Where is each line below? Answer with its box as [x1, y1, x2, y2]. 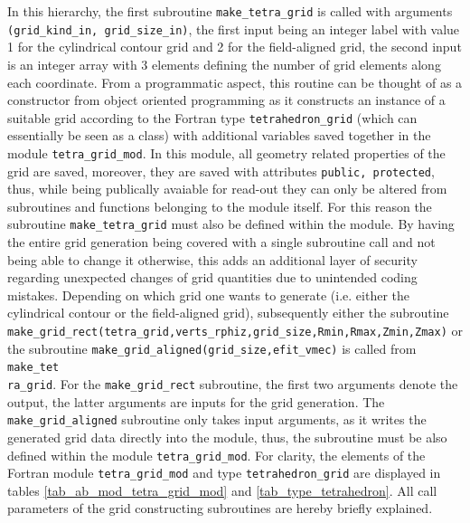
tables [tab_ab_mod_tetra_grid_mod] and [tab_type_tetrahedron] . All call [7, 480, 437, 499]
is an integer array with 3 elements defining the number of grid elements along [7, 54, 441, 73]
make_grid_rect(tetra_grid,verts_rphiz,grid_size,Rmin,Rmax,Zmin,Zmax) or [7, 321, 463, 340]
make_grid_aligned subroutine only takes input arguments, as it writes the [7, 410, 427, 429]
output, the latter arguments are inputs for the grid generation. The [7, 392, 385, 411]
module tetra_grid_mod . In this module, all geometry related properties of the [7, 143, 446, 162]
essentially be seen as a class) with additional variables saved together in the [7, 126, 431, 145]
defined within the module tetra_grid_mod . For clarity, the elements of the [7, 445, 426, 464]
